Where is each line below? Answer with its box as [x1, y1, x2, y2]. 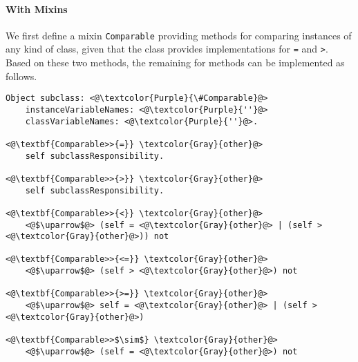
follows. [6, 68, 37, 83]
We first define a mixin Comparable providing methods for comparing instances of [6, 28, 352, 42]
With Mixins [6, 1, 68, 16]
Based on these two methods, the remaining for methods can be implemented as [6, 55, 345, 70]
